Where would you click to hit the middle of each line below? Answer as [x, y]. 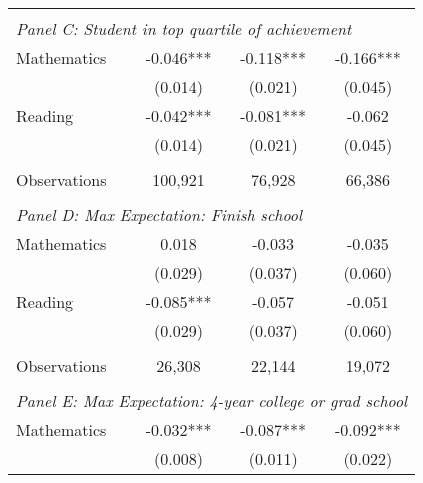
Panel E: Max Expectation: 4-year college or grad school [212, 400]
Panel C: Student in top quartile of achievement [184, 28]
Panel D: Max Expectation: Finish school [159, 214]
